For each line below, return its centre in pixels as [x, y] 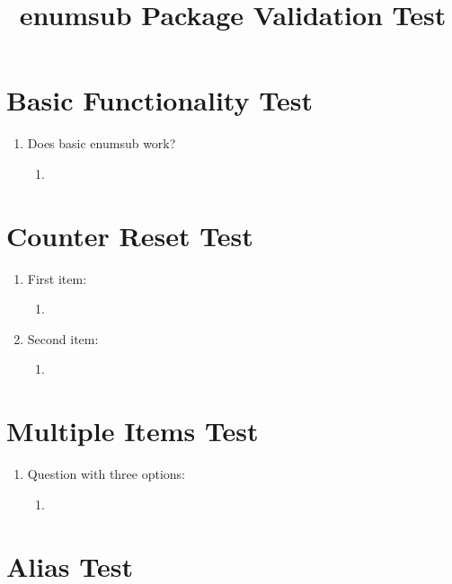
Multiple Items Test [133, 431]
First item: [57, 278]
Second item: [63, 338]
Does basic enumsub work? [102, 143]
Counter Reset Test [130, 235]
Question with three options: [106, 474]
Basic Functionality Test [160, 100]
